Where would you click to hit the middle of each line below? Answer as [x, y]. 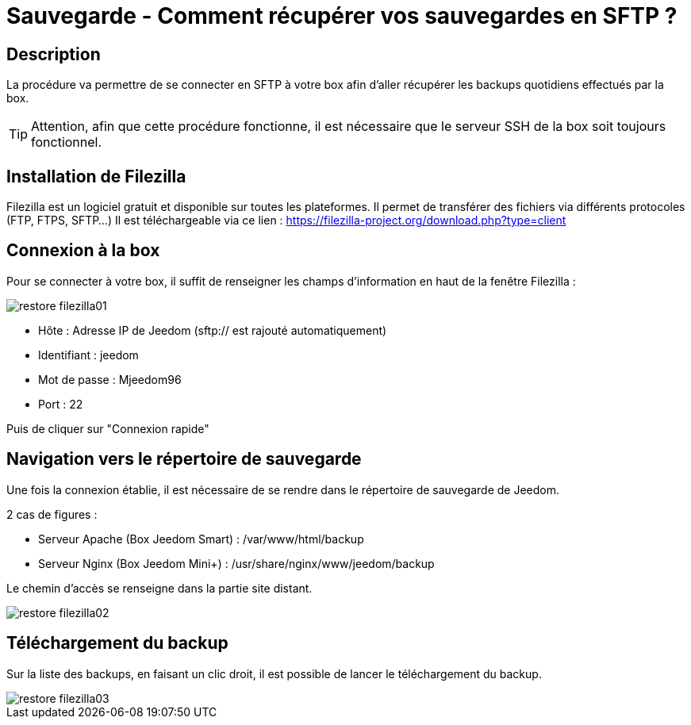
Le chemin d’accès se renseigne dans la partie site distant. [159, 588]
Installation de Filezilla [96, 176]
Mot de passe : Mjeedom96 [110, 379]
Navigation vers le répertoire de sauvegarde [184, 459]
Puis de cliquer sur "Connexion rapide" [108, 428]
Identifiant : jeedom [88, 355]
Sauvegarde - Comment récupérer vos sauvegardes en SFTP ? [342, 16]
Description [54, 54]
